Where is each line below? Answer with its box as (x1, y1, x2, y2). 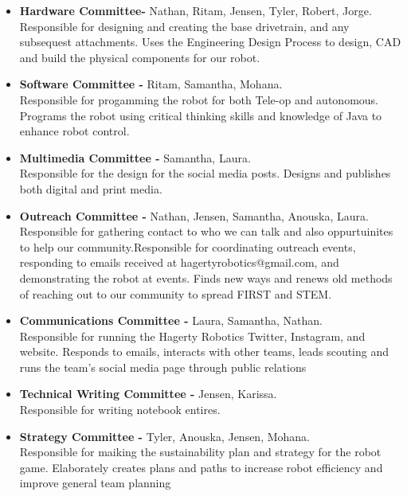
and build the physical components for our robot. (19, 49, 260, 65)
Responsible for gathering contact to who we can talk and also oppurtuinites (19, 223, 393, 240)
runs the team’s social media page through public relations (19, 358, 307, 375)
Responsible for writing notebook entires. (19, 401, 221, 418)
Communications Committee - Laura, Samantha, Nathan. (19, 312, 323, 329)
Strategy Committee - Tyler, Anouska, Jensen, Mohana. (19, 428, 310, 444)
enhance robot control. (19, 123, 130, 139)
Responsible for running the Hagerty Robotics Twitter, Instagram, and (19, 327, 366, 344)
